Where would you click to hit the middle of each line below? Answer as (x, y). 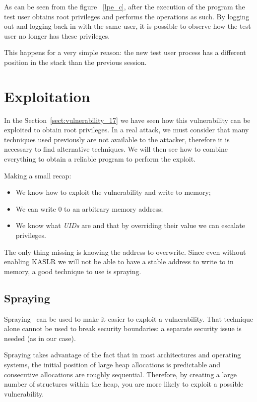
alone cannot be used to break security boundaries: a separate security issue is (123, 328)
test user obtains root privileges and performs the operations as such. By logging (127, 16)
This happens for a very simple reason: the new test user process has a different (125, 52)
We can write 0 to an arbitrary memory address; (89, 208)
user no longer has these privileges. (57, 35)
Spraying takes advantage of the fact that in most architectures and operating (123, 355)
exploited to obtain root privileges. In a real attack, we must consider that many (127, 130)
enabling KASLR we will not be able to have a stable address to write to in (119, 261)
